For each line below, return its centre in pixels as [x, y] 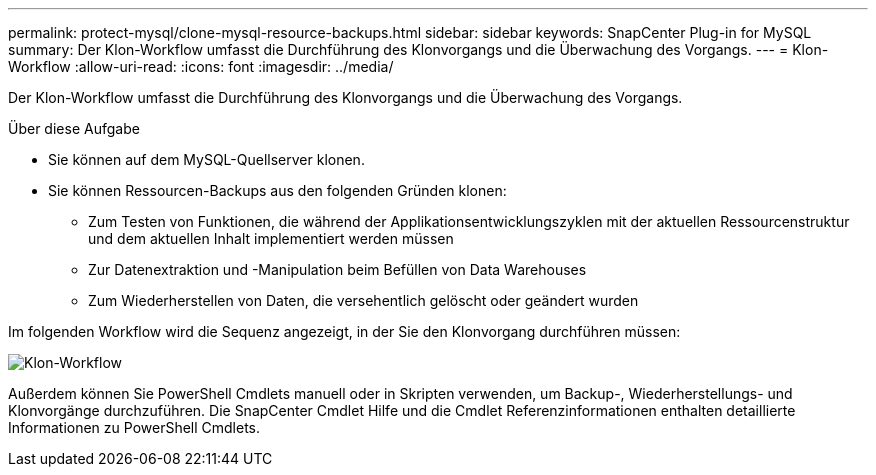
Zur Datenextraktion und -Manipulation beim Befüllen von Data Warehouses [337, 269]
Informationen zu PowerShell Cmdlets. [134, 427]
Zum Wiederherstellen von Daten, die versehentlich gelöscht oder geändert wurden [363, 300]
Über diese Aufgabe [74, 128]
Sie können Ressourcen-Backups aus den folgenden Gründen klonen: [277, 190]
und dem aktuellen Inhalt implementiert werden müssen [271, 238]
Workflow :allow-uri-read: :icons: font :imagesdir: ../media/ [201, 66]
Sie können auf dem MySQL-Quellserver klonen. [206, 159]
